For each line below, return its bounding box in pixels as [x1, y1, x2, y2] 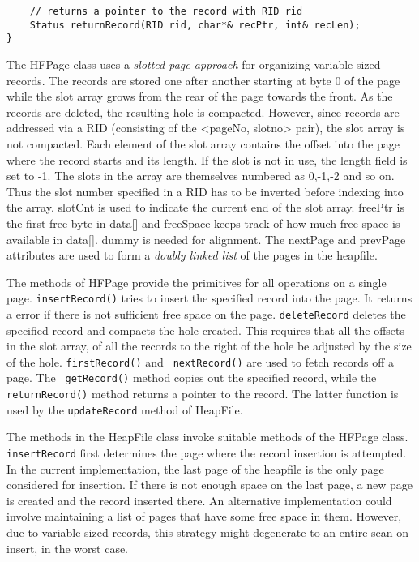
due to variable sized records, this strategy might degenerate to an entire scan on [6, 524, 409, 541]
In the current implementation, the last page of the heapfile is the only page [6, 460, 384, 477]
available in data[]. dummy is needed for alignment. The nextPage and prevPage [6, 230, 406, 247]
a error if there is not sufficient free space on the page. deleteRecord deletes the [6, 305, 406, 322]
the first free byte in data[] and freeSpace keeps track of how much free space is [6, 214, 400, 231]
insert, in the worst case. [6, 539, 129, 556]
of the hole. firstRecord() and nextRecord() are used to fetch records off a [6, 353, 395, 370]
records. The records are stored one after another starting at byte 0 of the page [6, 71, 400, 88]
